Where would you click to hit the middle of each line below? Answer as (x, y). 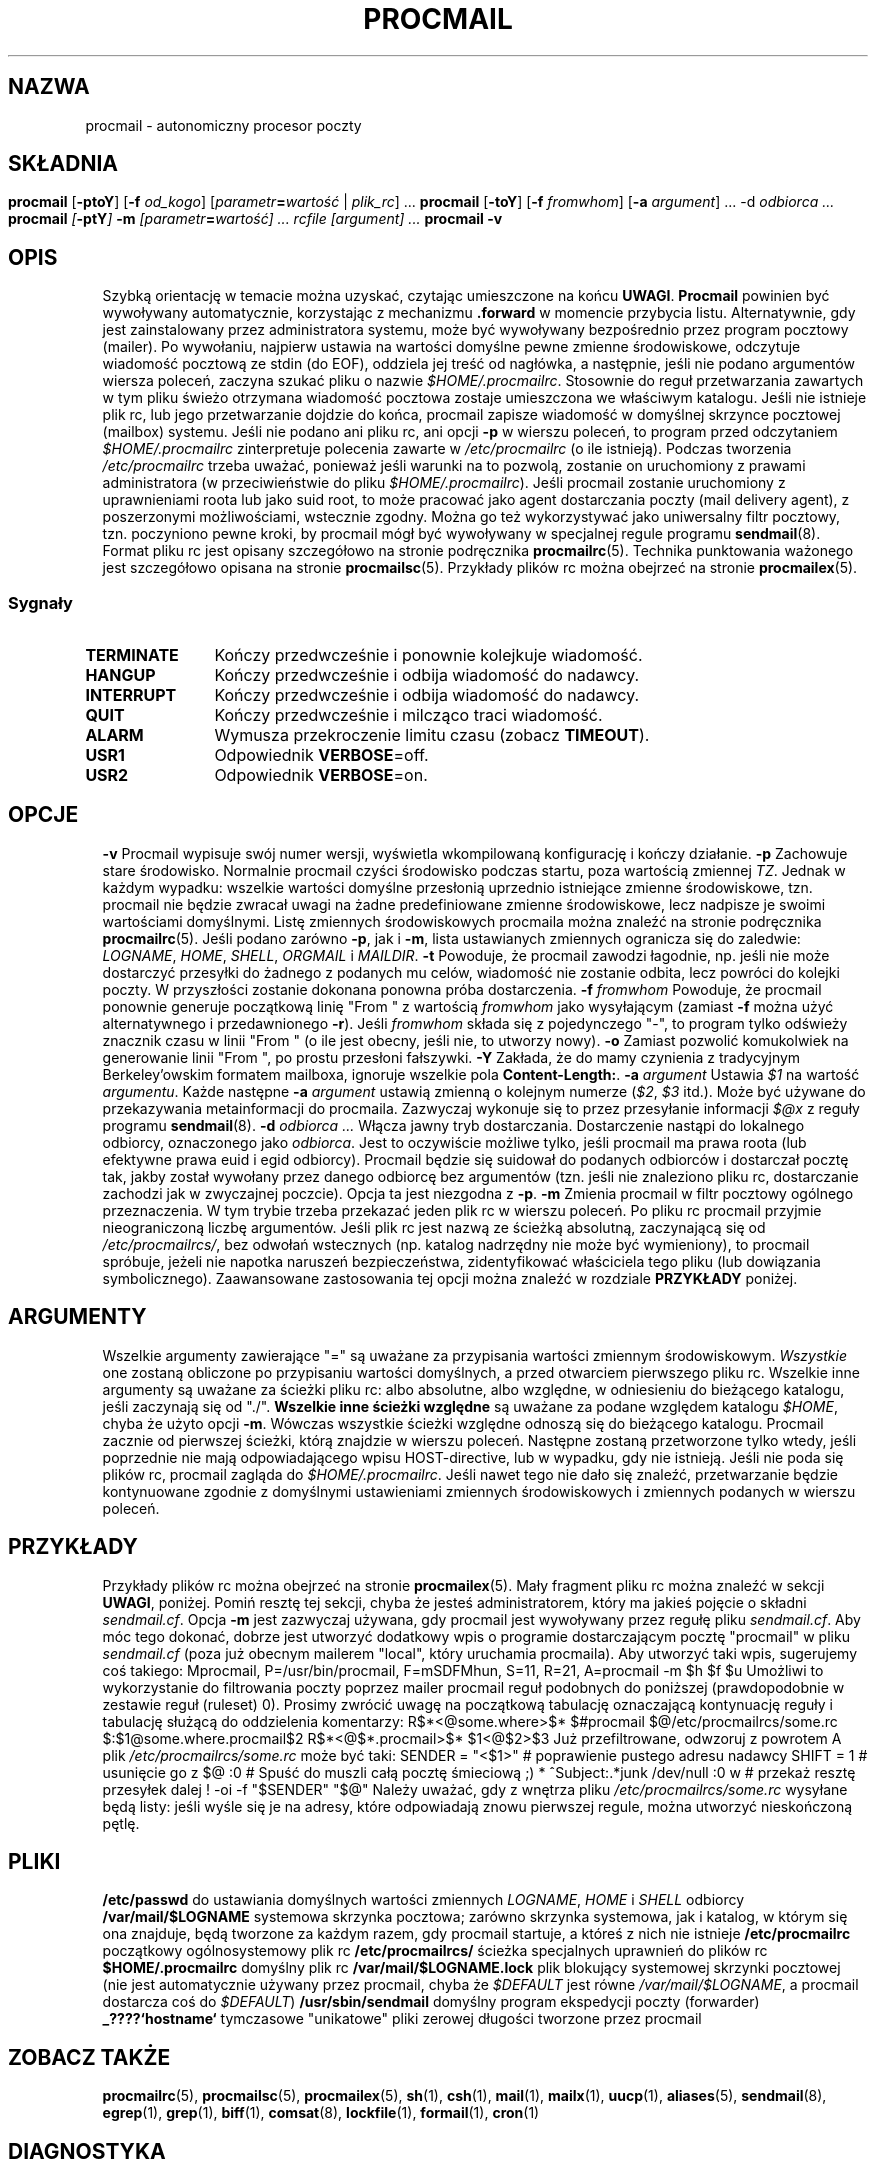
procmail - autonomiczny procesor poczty (223, 125)
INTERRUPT (131, 695)
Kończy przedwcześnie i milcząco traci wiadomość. (408, 715)
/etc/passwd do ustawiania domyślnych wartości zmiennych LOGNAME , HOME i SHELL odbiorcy (423, 1900)
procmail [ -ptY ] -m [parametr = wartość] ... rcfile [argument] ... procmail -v (255, 219)
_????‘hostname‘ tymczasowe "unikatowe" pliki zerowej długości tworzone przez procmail (402, 2019)
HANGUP (120, 675)
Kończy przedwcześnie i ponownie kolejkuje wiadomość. (428, 655)
